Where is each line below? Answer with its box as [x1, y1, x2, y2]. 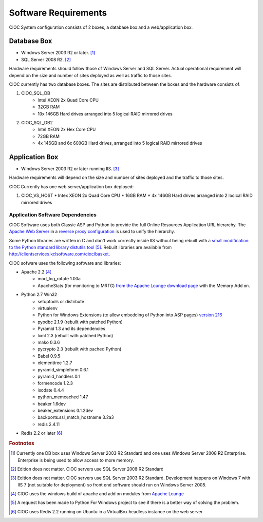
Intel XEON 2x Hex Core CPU [38, 127, 96, 133]
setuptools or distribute [38, 298, 85, 304]
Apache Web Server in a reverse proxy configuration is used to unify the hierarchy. [9, 229, 175, 234]
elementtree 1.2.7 [38, 360, 73, 366]
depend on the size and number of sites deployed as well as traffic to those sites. [9, 72, 172, 78]
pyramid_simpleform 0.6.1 [38, 367, 89, 372]
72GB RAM [38, 133, 60, 139]
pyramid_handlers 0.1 [38, 373, 80, 379]
